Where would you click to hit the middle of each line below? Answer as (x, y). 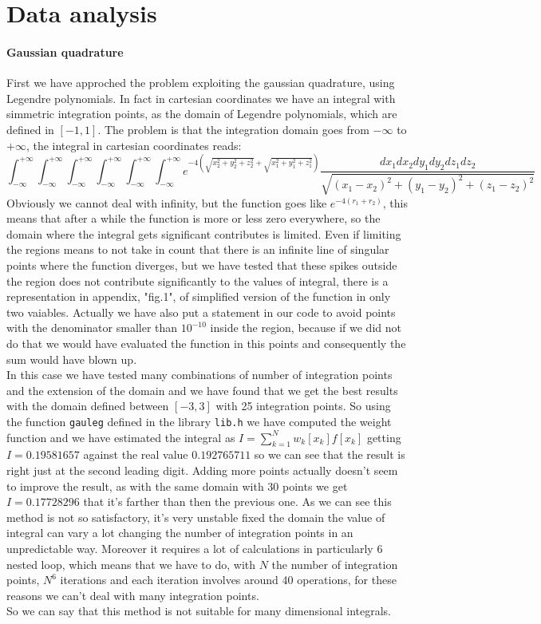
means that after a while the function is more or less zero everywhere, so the (193, 218)
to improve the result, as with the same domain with (135, 486)
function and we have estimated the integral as (121, 437)
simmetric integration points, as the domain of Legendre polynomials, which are (202, 114)
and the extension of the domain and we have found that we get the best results (202, 390)
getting (384, 437)
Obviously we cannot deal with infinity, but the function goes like (167, 202)
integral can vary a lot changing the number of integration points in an (180, 533)
